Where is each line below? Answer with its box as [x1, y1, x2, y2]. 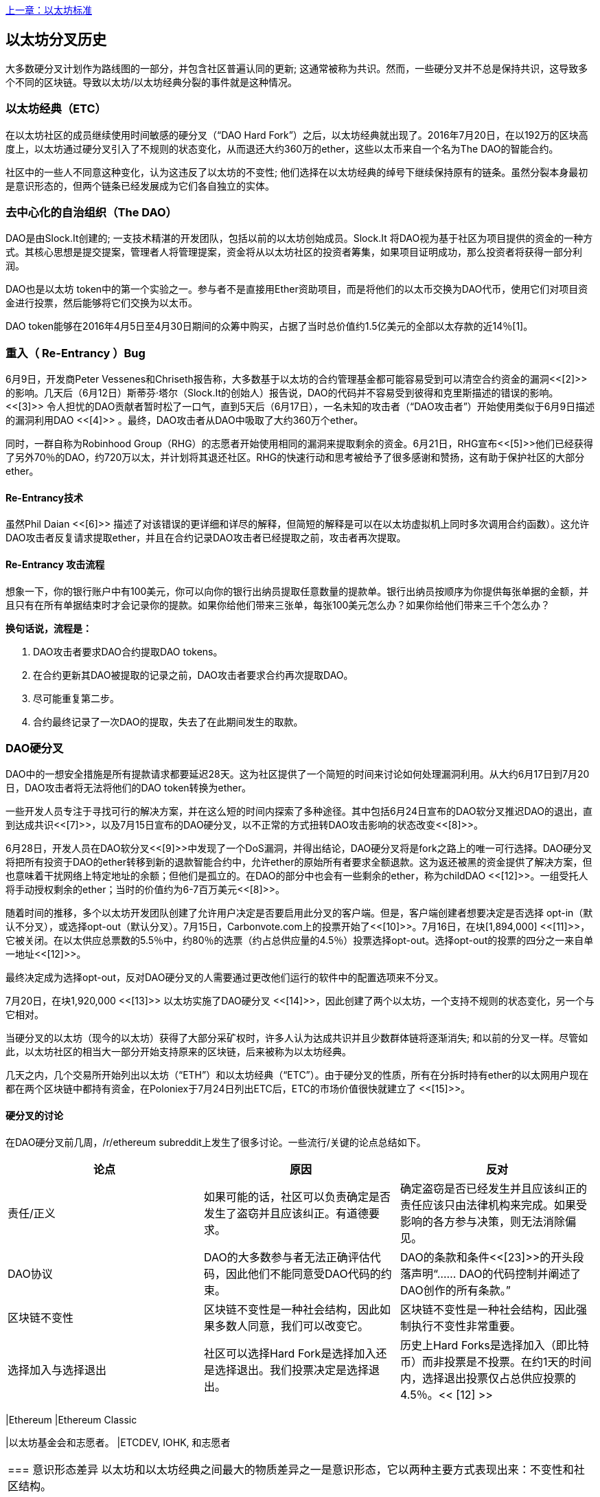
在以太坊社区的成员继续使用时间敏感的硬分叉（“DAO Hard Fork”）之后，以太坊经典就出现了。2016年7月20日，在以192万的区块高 [5, 128, 588, 141]
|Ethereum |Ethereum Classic [5, 1413, 137, 1426]
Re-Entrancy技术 [5, 491, 84, 504]
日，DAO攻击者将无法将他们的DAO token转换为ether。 [5, 782, 252, 794]
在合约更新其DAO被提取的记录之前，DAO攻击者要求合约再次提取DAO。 [33, 668, 354, 681]
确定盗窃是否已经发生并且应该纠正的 [400, 1181, 587, 1195]
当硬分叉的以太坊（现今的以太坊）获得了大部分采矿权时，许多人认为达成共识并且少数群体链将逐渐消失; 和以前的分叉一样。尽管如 [5, 1032, 588, 1044]
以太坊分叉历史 [5, 31, 106, 49]
